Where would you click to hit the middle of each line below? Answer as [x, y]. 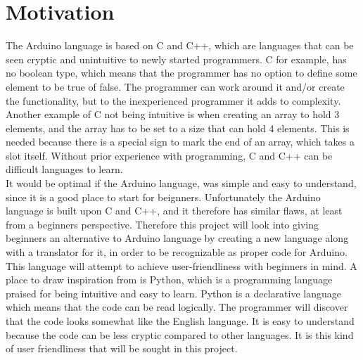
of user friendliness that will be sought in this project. [122, 348]
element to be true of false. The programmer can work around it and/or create [175, 86]
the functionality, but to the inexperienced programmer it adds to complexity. [173, 100]
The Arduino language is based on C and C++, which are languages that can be [180, 45]
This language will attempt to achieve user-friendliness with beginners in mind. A [181, 265]
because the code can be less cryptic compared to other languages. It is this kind [180, 334]
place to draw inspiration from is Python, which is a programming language [169, 279]
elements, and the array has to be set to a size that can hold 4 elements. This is [178, 128]
